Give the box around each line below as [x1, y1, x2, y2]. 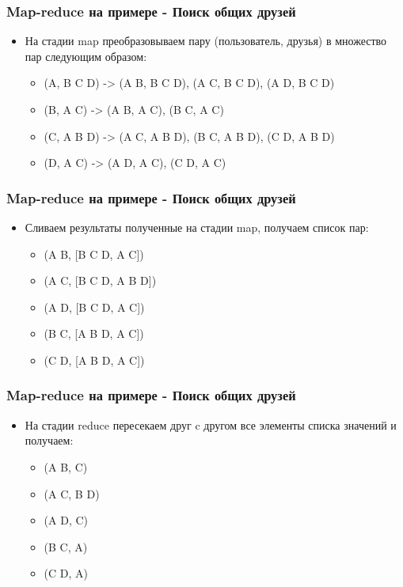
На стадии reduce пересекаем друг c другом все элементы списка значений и [25, 416, 397, 433]
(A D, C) [44, 512, 89, 528]
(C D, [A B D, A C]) [44, 351, 145, 368]
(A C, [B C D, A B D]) [44, 272, 157, 289]
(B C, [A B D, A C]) [44, 325, 144, 342]
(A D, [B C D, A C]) [44, 298, 145, 315]
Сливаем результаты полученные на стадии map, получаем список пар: [25, 219, 369, 235]
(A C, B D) [44, 485, 100, 502]
